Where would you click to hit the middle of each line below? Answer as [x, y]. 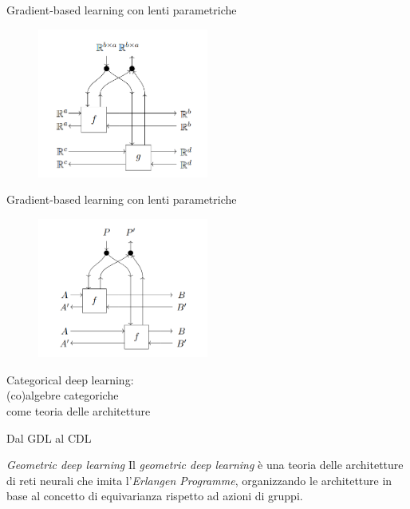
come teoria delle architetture [79, 410]
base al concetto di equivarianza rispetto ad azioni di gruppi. [155, 496]
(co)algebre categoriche [63, 395]
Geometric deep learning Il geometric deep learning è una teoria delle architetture [205, 465]
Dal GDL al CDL [49, 437]
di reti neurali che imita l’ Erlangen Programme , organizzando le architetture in [199, 480]
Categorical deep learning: [70, 379]
